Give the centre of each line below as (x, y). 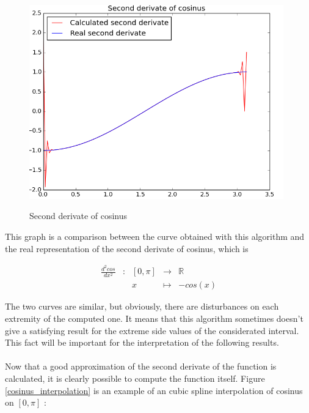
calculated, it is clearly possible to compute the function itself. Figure (135, 378)
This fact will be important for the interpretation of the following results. (142, 342)
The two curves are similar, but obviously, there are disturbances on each (142, 306)
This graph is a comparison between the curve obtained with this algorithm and (155, 236)
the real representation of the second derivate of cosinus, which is (127, 248)
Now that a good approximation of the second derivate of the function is (141, 366)
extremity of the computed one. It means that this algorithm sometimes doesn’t (154, 318)
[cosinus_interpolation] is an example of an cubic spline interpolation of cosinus (154, 390)
